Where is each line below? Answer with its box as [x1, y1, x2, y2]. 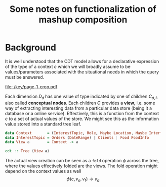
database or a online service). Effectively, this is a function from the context [5, 110, 159, 116]
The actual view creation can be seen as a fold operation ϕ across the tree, [5, 158, 159, 164]
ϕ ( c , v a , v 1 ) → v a [66, 176, 100, 183]
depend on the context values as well [5, 168, 82, 174]
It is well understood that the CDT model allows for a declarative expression [5, 58, 159, 64]
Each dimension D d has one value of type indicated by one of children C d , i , [5, 93, 158, 100]
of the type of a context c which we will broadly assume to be [5, 63, 131, 69]
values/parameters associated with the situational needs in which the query [5, 68, 159, 75]
